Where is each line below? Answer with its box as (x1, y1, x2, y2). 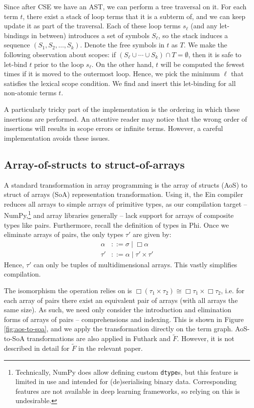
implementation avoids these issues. (4, 132, 110, 143)
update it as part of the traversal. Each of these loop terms (4, 21, 181, 31)
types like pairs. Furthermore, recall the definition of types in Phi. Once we (4, 219, 229, 230)
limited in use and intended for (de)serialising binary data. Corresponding (15, 376, 237, 387)
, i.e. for (221, 285, 245, 295)
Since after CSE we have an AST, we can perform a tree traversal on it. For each (4, 1, 247, 11)
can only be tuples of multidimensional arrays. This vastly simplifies (33, 259, 237, 269)
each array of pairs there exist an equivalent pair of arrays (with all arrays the (4, 295, 238, 305)
